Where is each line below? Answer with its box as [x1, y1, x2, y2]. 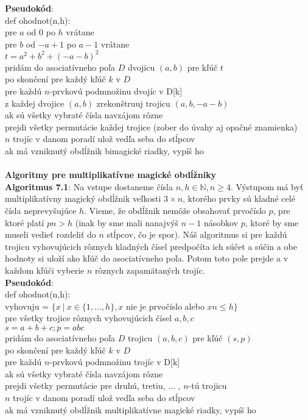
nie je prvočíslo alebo [126, 299, 205, 312]
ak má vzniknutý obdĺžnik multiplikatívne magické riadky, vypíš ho [5, 403, 256, 416]
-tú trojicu [188, 379, 227, 392]
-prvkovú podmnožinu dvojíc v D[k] [49, 85, 183, 98]
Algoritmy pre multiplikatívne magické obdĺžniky [5, 168, 217, 181]
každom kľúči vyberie [5, 263, 85, 276]
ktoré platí [5, 216, 44, 229]
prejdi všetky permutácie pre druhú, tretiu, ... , [5, 379, 181, 392]
